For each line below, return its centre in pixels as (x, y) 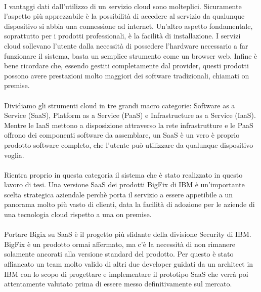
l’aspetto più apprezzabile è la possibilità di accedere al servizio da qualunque (124, 16)
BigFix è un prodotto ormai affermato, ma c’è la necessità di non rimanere (120, 244)
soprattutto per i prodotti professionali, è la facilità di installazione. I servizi (122, 36)
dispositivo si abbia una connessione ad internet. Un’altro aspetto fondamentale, (128, 26)
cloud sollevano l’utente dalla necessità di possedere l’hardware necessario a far (126, 45)
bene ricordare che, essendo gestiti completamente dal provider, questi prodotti (126, 66)
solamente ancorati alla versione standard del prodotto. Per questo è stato (119, 254)
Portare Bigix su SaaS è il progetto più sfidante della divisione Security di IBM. (128, 234)
